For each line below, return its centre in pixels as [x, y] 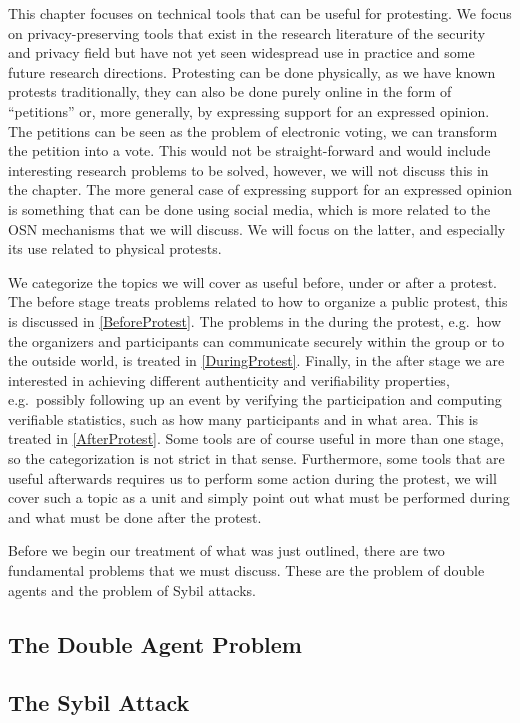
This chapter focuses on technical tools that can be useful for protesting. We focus [260, 13]
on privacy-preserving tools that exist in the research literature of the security [247, 32]
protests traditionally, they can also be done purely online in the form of [230, 91]
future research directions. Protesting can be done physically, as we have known [252, 71]
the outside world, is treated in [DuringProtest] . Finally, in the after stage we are [256, 360]
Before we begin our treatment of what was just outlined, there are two [226, 550]
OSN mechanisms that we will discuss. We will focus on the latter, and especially [257, 228]
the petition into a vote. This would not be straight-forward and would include [249, 150]
